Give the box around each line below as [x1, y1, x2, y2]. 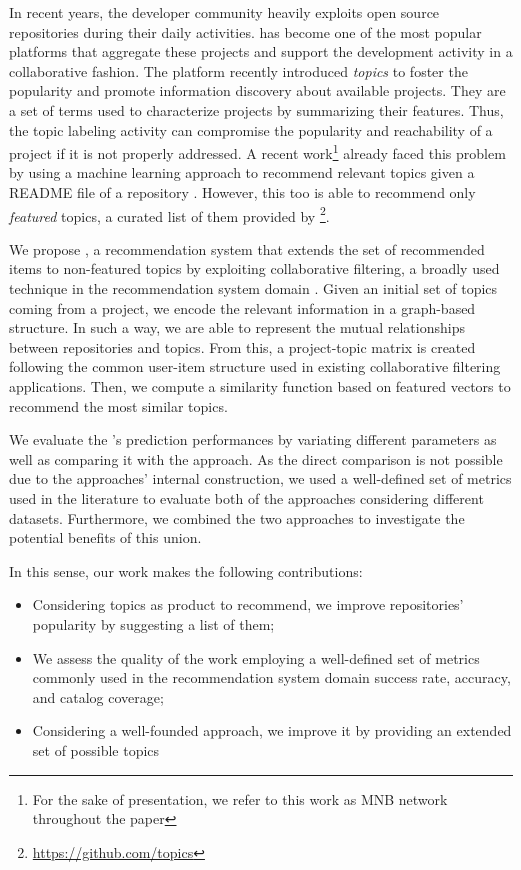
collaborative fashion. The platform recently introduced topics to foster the [9, 60, 468, 81]
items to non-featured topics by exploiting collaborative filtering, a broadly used [9, 258, 500, 279]
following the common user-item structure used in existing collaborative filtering [9, 356, 501, 377]
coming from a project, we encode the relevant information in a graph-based [9, 297, 476, 318]
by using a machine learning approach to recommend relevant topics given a [9, 162, 475, 183]
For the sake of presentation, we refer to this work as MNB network [32, 788, 448, 809]
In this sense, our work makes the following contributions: [9, 560, 363, 581]
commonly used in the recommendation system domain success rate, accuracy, [32, 667, 511, 688]
